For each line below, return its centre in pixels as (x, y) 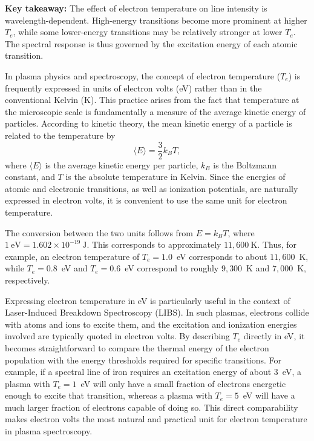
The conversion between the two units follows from (99, 232)
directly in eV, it (274, 336)
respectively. (28, 280)
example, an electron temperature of (72, 256)
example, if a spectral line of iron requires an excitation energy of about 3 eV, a (153, 372)
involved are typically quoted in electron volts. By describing (117, 336)
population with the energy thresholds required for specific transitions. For (143, 360)
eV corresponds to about (222, 256)
